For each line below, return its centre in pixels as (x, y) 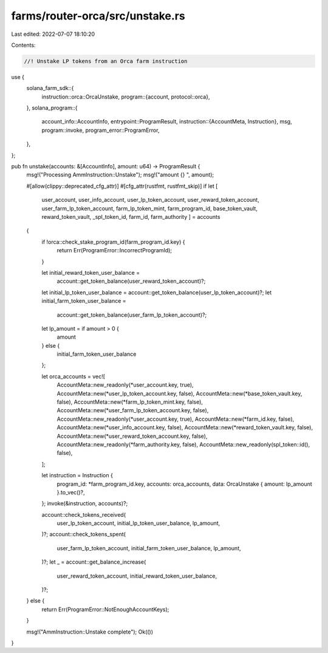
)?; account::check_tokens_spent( (84, 534)
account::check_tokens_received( (84, 514)
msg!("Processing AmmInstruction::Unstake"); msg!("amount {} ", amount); (120, 175)
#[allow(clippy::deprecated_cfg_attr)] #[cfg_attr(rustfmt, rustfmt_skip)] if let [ (122, 186)
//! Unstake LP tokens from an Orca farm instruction (106, 61)
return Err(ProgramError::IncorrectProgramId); (114, 250)
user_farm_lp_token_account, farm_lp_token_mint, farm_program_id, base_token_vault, (150, 208)
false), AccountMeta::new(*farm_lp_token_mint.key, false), (130, 402)
